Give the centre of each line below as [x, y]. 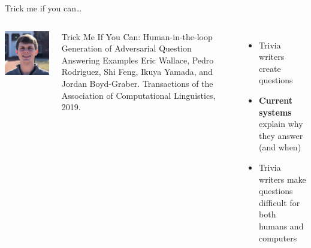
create [270, 68]
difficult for [280, 202]
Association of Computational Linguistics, [138, 95]
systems [275, 112]
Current [276, 100]
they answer [281, 135]
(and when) [280, 147]
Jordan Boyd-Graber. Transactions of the [137, 83]
